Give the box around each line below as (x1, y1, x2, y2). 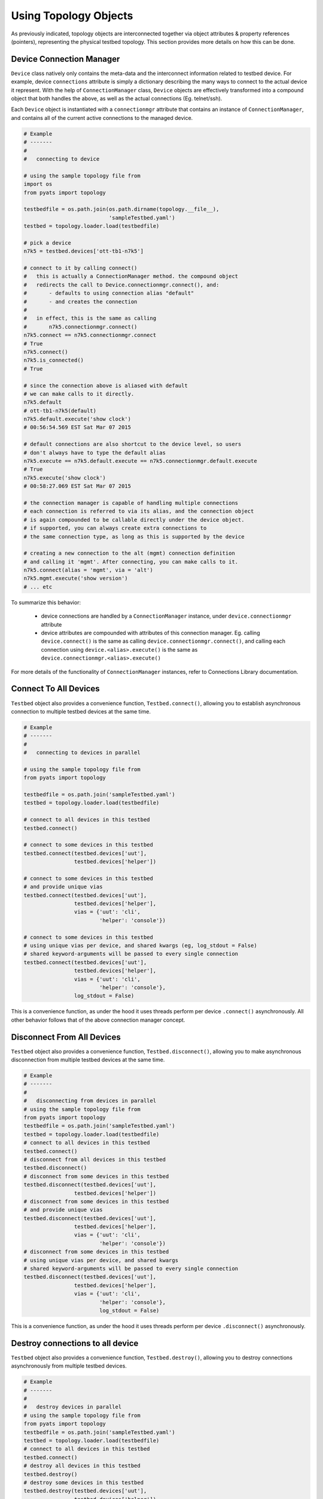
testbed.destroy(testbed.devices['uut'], (23, 1488, 147, 1494)
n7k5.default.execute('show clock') (23, 416, 132, 423)
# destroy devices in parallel (23, 1404, 122, 1410)
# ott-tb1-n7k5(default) (23, 407, 97, 414)
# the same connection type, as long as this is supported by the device (23, 533, 245, 540)
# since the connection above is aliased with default (23, 382, 188, 389)
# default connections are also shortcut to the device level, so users (23, 441, 242, 448)
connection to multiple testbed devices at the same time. (11, 708, 151, 715)
